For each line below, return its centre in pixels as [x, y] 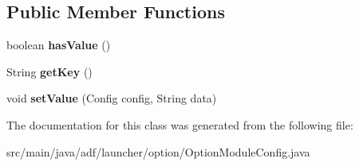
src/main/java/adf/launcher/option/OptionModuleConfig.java [158, 151]
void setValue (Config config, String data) [112, 98]
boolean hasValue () [59, 45]
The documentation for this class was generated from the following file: [180, 124]
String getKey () [49, 71]
